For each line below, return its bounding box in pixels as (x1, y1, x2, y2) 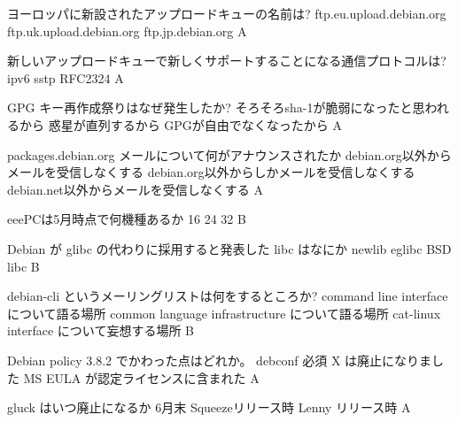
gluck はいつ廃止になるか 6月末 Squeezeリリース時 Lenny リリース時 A (7, 398, 411, 417)
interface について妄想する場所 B (7, 321, 194, 340)
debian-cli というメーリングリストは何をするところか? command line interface (7, 287, 448, 305)
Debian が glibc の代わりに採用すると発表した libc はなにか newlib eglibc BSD (7, 239, 452, 257)
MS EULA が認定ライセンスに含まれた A (23, 368, 260, 387)
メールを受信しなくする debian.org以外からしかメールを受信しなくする (7, 163, 415, 181)
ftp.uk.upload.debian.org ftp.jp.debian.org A (7, 21, 247, 40)
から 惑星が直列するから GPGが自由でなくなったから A (19, 115, 343, 134)
